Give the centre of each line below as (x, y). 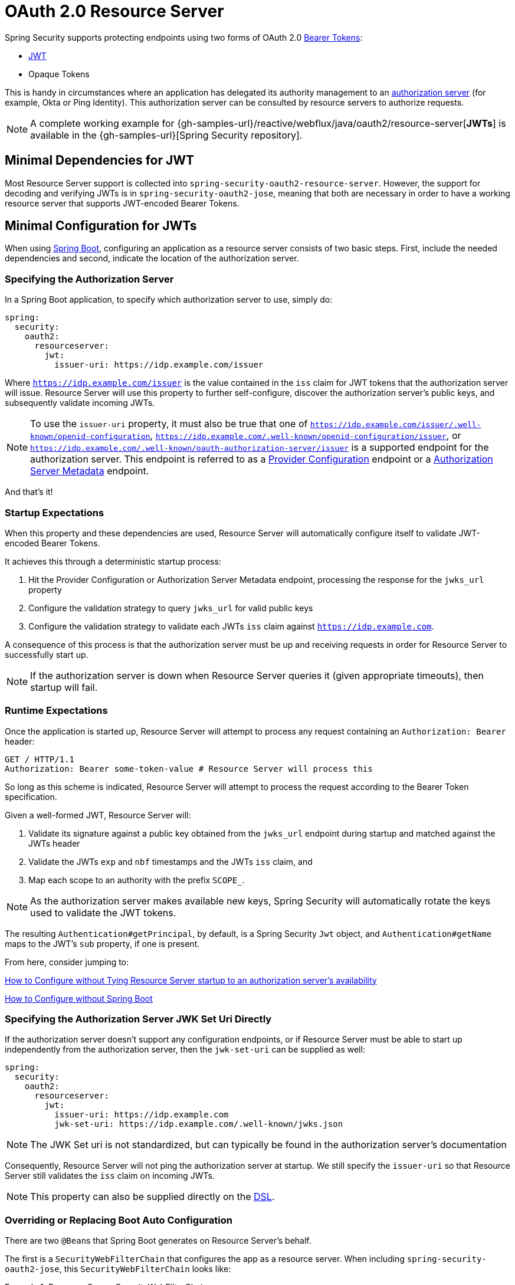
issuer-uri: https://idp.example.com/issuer (159, 365)
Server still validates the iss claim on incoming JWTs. (110, 1176)
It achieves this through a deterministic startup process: (113, 561)
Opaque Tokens (59, 74)
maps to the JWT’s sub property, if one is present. (102, 943)
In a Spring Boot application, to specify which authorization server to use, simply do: (169, 300)
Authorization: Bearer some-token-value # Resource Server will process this (189, 768)
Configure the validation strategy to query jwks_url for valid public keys (171, 608)
